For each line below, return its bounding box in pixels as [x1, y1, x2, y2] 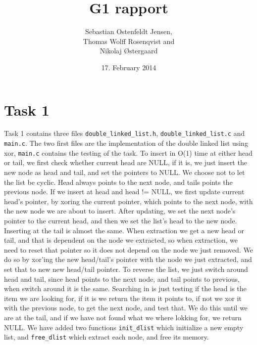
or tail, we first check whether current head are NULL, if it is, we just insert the [4, 157, 247, 168]
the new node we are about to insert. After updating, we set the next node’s [4, 206, 236, 216]
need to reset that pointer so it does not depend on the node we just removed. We [4, 244, 253, 255]
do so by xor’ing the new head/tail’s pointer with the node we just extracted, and [4, 254, 252, 264]
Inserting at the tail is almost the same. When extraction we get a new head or [4, 225, 244, 235]
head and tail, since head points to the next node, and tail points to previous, [4, 273, 240, 284]
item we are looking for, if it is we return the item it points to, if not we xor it [4, 293, 242, 303]
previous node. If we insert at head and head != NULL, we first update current [4, 186, 245, 197]
